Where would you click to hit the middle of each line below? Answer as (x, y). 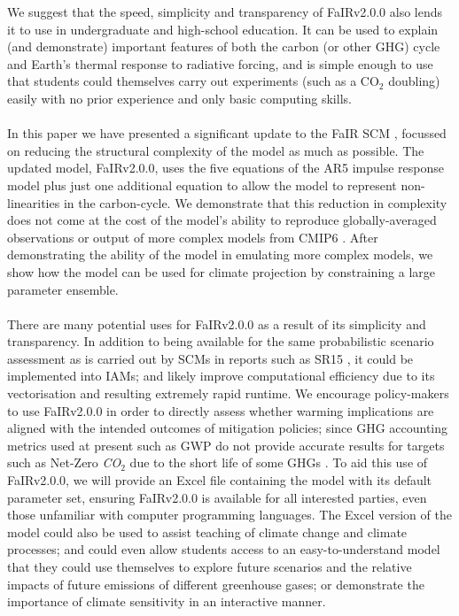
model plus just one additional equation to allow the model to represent (202, 185)
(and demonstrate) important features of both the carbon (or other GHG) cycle (224, 46)
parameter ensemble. (63, 289)
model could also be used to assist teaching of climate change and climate (207, 531)
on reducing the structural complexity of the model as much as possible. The (216, 150)
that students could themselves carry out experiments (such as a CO (193, 81)
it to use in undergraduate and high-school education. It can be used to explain (223, 29)
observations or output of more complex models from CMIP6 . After (193, 237)
